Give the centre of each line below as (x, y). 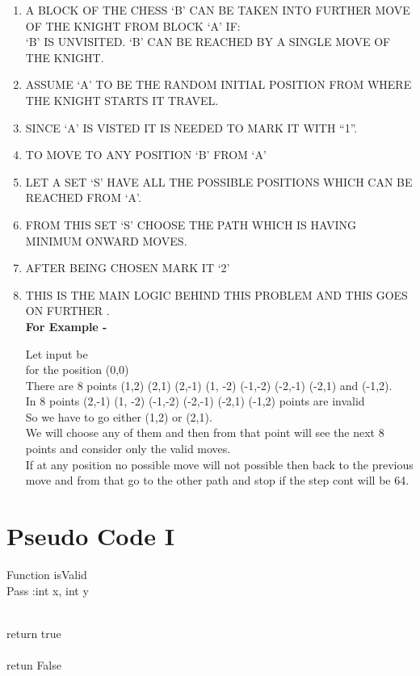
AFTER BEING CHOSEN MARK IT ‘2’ (128, 268)
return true (34, 633)
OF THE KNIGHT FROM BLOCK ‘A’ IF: (133, 25)
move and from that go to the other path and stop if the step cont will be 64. (217, 480)
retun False (34, 664)
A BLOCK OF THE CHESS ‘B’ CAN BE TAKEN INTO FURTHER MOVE (218, 10)
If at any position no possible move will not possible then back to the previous (219, 464)
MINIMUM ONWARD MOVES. (106, 240)
